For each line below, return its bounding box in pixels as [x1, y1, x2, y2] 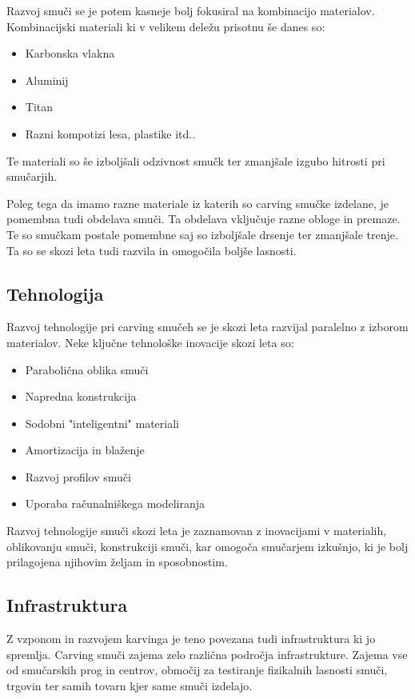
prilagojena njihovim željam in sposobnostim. [6, 553, 228, 570]
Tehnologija [6, 281, 104, 306]
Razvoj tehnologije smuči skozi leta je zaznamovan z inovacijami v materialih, [6, 522, 387, 539]
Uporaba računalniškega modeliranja [25, 495, 206, 512]
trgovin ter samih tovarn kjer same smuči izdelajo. [6, 677, 253, 693]
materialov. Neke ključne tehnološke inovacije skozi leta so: [6, 334, 294, 350]
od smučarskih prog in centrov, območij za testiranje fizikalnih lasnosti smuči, [6, 661, 388, 678]
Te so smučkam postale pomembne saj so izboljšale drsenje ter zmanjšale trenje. [6, 226, 398, 242]
